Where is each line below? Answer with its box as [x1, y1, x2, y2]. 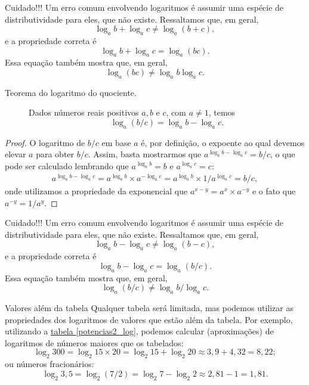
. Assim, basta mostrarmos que [88, 148, 202, 160]
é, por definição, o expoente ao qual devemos [141, 136, 305, 148]
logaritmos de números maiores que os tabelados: [5, 336, 184, 349]
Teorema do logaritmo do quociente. [5, 86, 137, 98]
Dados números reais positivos [29, 106, 139, 119]
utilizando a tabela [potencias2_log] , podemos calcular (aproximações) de [5, 325, 274, 337]
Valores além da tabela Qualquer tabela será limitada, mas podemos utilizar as [5, 301, 293, 313]
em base [101, 136, 131, 148]
